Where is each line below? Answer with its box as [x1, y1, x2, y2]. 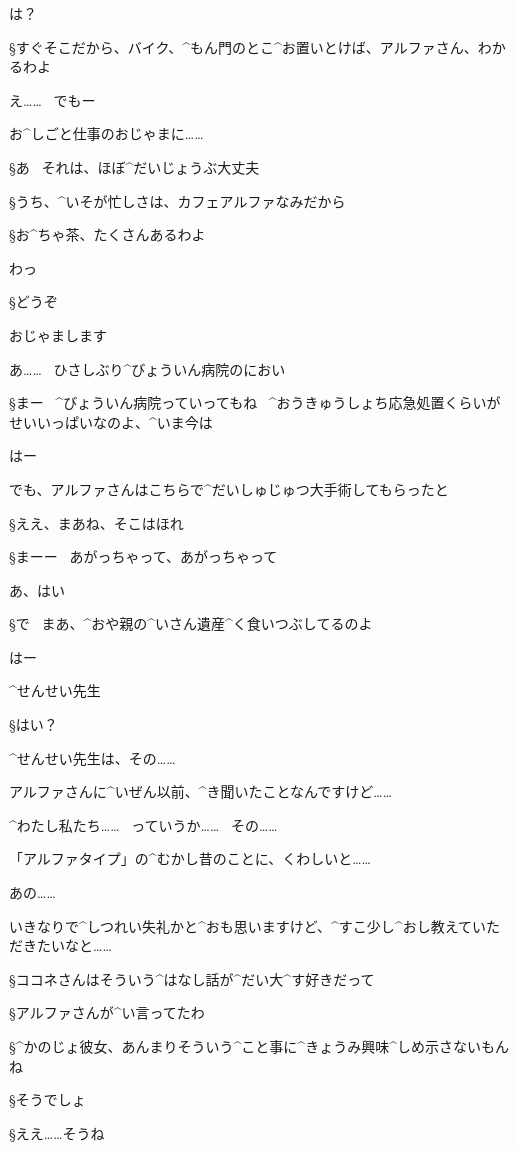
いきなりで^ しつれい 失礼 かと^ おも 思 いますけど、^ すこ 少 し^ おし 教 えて [9, 915, 472, 936]
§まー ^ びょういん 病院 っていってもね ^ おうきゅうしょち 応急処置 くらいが [9, 392, 501, 413]
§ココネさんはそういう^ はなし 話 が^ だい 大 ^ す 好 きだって [9, 968, 375, 989]
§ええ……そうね [9, 1122, 105, 1143]
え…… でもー [9, 89, 96, 110]
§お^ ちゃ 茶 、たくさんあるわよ [9, 224, 206, 245]
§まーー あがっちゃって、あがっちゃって [9, 546, 278, 567]
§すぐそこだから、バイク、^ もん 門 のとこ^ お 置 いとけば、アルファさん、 [9, 36, 478, 57]
